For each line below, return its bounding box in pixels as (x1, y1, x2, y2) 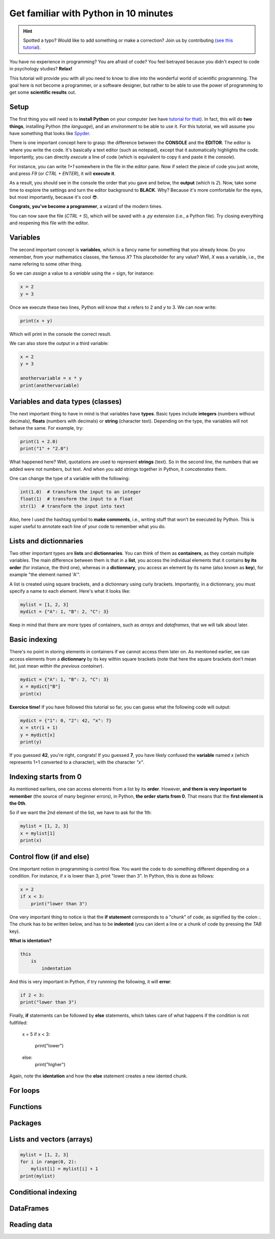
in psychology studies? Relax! (9, 66, 73, 72)
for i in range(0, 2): (20, 1158, 77, 1165)
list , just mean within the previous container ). (9, 663, 104, 669)
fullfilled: (9, 1019, 28, 1025)
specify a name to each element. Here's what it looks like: (9, 588, 131, 594)
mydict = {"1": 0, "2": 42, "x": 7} (20, 718, 112, 723)
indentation (41, 965, 71, 971)
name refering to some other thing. (9, 260, 82, 267)
